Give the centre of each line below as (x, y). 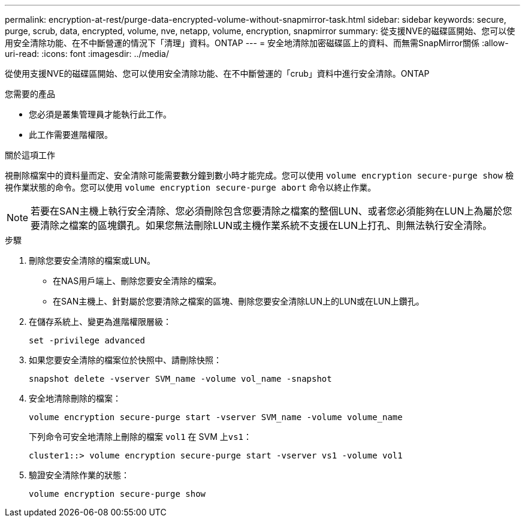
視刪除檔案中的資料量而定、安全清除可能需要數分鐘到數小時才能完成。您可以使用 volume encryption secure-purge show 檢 (259, 175)
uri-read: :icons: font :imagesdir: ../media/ (87, 54)
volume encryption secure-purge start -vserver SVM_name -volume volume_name (216, 417)
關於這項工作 (30, 155)
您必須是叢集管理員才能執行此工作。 (100, 114)
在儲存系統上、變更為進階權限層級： (100, 322)
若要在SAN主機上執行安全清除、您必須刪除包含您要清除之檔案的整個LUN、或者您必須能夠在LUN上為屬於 (267, 211)
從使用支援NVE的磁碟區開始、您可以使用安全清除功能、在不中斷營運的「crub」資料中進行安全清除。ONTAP (217, 73)
